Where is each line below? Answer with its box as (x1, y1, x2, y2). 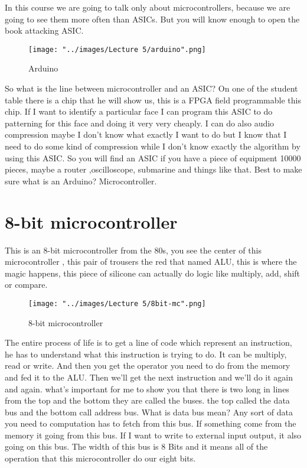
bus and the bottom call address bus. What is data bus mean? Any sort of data (5, 405, 293, 418)
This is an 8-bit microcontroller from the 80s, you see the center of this (5, 243, 262, 256)
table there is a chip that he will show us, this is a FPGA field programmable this (5, 93, 301, 106)
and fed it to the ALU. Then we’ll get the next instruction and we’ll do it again (5, 370, 293, 383)
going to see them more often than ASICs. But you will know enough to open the (5, 12, 300, 25)
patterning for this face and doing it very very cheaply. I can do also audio (5, 116, 275, 129)
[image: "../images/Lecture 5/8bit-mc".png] (28, 299, 206, 308)
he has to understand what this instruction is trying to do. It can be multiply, (5, 347, 287, 360)
